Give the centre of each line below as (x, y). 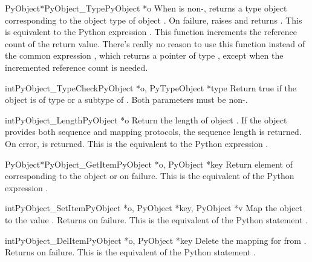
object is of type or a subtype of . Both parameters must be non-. (126, 100)
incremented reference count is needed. (76, 67)
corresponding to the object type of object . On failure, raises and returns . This (154, 20)
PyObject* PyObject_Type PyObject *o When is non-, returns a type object (146, 8)
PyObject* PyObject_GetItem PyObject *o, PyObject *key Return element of (149, 164)
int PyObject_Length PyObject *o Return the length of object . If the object (146, 120)
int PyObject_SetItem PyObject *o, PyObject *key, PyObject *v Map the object (154, 208)
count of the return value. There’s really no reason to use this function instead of (155, 43)
